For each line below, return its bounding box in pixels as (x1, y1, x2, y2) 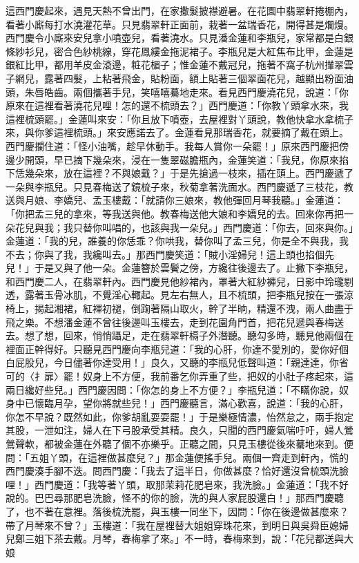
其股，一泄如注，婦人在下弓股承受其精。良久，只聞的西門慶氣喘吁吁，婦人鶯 (6, 423, 353, 437)
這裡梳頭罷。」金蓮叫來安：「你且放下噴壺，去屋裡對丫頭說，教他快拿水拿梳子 (6, 111, 353, 126)
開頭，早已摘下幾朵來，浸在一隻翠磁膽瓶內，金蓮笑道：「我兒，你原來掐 (24, 152, 349, 166)
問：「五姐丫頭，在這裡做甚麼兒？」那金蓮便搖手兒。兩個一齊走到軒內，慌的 (6, 450, 349, 464)
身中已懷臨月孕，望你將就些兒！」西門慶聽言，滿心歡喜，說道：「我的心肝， (6, 396, 349, 410)
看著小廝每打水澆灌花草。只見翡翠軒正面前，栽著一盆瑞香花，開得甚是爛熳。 (6, 17, 353, 31)
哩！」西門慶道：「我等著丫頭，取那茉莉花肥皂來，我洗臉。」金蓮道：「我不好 (6, 477, 349, 491)
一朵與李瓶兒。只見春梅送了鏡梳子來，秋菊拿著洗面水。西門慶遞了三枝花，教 (6, 179, 353, 193)
